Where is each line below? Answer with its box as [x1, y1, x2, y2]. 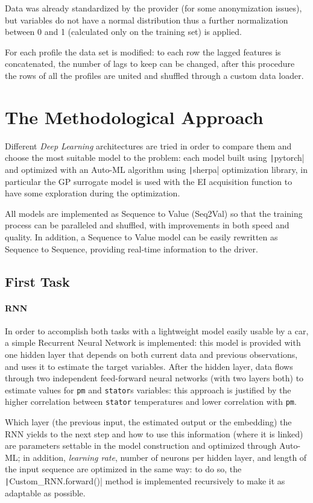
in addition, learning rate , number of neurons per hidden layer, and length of [23, 451, 307, 463]
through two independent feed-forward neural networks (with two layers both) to [5, 372, 304, 384]
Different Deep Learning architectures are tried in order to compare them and [5, 139, 292, 152]
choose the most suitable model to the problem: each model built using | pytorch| [5, 151, 305, 164]
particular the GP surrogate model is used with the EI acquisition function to [5, 175, 292, 187]
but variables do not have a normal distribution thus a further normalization [5, 13, 288, 26]
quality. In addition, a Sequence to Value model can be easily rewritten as [5, 230, 278, 243]
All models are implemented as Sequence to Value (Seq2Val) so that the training [5, 207, 303, 219]
